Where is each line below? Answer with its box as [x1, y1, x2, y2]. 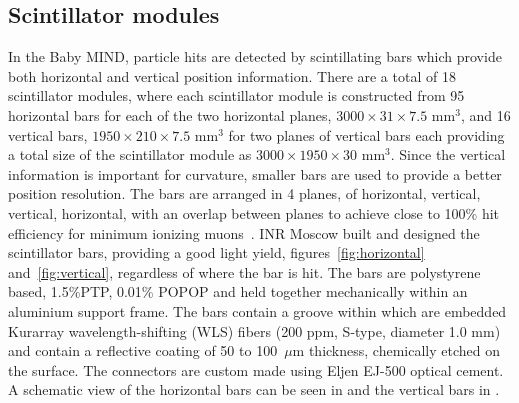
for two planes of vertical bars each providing [228, 124, 505, 145]
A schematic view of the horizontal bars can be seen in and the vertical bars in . [8, 379, 500, 400]
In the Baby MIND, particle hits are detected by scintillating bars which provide [8, 46, 502, 67]
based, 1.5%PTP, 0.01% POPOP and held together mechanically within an [8, 281, 468, 302]
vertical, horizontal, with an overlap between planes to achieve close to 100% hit [8, 202, 500, 223]
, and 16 [460, 104, 511, 125]
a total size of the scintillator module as [8, 144, 252, 165]
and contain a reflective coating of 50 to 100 [8, 340, 278, 361]
